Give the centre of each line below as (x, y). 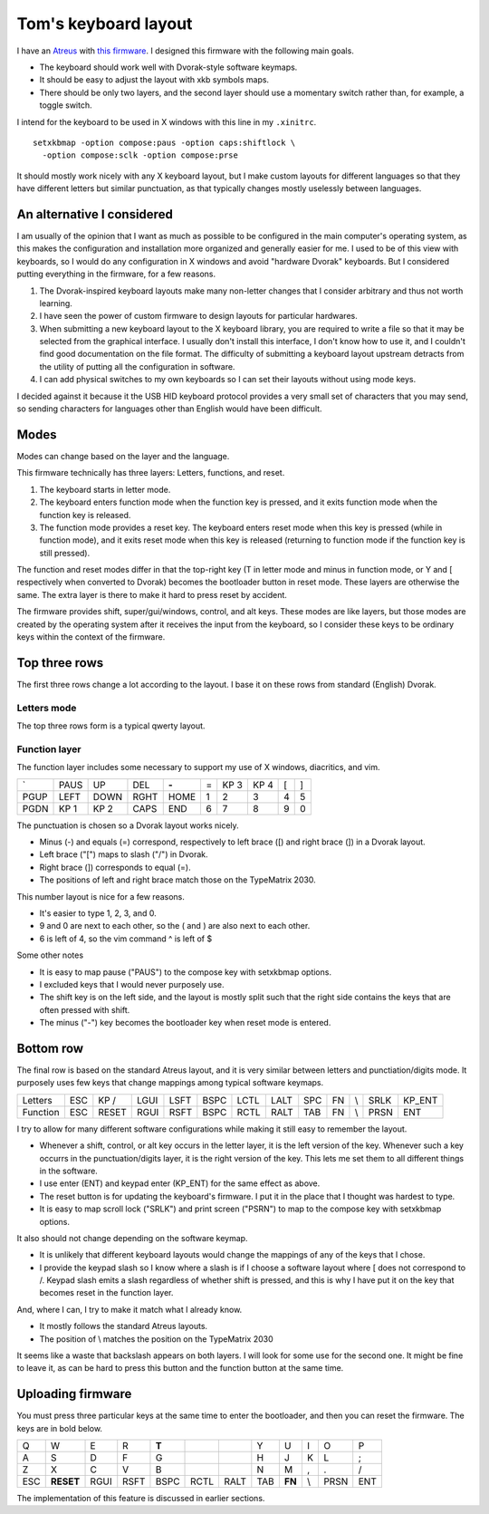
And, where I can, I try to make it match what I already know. (129, 1309)
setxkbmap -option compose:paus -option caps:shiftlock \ (164, 142)
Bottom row (50, 1048)
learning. (56, 303)
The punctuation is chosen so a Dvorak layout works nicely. (128, 825)
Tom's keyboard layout (105, 24)
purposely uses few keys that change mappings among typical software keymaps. (170, 1083)
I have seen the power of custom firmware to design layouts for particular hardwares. (198, 316)
